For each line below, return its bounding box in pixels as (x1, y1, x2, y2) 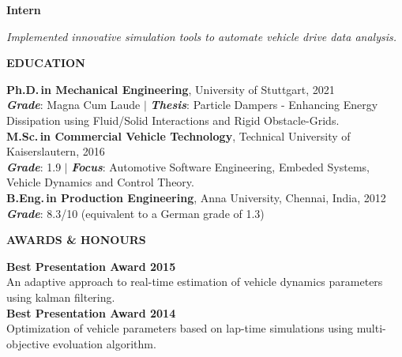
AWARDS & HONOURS (6, 231, 146, 248)
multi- (356, 320, 386, 336)
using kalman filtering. (6, 288, 115, 305)
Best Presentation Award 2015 (6, 257, 176, 274)
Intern (6, 2, 41, 17)
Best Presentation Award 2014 (6, 304, 176, 321)
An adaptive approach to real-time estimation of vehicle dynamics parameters (6, 273, 383, 290)
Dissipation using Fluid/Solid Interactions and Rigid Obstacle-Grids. (6, 111, 340, 128)
